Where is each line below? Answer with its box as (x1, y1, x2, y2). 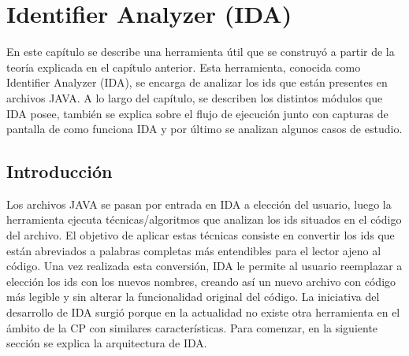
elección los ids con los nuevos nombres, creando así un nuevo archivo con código (6, 273, 396, 289)
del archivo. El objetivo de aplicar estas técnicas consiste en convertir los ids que (6, 227, 395, 243)
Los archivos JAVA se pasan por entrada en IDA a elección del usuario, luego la (6, 195, 392, 212)
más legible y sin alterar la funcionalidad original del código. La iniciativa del (6, 288, 380, 305)
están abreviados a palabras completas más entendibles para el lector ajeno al (6, 242, 381, 258)
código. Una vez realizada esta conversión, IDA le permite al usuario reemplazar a (6, 258, 403, 274)
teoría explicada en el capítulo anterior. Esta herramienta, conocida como (6, 58, 361, 75)
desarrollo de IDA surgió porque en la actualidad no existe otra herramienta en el (6, 304, 400, 321)
